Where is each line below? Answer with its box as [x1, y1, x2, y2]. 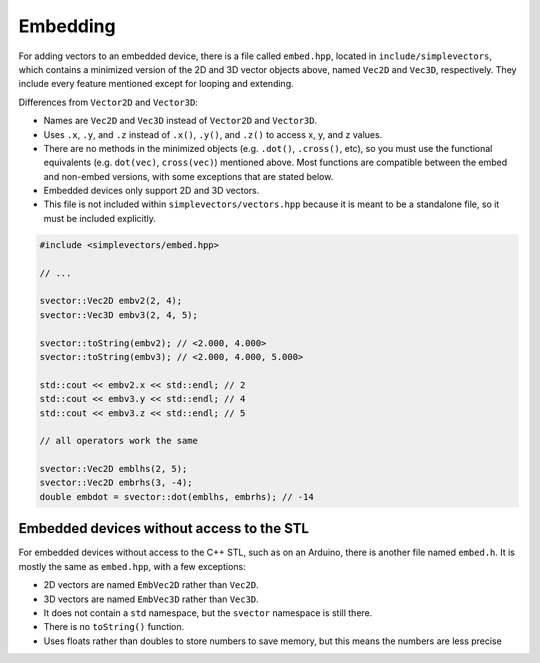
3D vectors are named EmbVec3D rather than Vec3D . [43, 593, 259, 605]
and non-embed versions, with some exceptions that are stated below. [43, 170, 334, 182]
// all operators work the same [39, 435, 199, 447]
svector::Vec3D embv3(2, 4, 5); [39, 309, 199, 320]
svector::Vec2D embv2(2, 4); [39, 295, 183, 307]
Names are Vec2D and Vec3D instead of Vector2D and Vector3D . [43, 115, 318, 127]
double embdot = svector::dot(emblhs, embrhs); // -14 [39, 491, 314, 502]
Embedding [18, 15, 116, 37]
